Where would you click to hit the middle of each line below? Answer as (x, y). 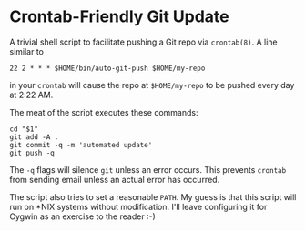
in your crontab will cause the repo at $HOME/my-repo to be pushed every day (152, 85)
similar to (26, 51)
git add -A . (34, 137)
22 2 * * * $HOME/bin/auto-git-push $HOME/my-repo (107, 68)
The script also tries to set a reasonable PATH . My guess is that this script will (153, 196)
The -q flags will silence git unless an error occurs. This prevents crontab (148, 169)
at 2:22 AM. (31, 95)
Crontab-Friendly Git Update (119, 17)
